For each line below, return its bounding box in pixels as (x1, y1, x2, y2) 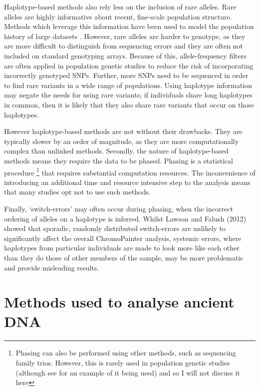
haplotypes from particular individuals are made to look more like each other (4, 242, 240, 253)
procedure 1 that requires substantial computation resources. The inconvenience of (4, 165, 256, 177)
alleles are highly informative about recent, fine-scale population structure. (4, 11, 232, 21)
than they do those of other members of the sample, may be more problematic (4, 252, 244, 262)
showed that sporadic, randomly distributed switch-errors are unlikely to (4, 223, 226, 233)
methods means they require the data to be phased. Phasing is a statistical (4, 155, 233, 165)
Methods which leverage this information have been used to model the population (4, 21, 254, 31)
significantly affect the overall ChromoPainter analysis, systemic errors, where (4, 232, 242, 243)
